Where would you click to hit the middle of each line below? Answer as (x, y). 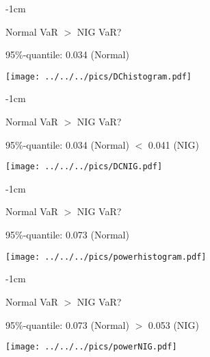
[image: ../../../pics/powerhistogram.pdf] (106, 257)
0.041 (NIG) (173, 144)
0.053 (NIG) (173, 324)
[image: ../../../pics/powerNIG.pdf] (91, 347)
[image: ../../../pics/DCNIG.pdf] (84, 167)
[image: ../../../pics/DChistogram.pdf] (99, 76)
